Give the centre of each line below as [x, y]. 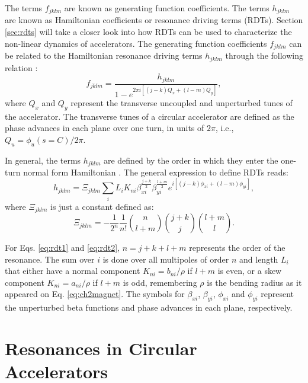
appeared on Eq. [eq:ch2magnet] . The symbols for [95, 294]
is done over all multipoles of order [166, 259]
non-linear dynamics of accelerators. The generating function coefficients [136, 43]
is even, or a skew [250, 271]
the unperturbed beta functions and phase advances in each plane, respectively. [149, 307]
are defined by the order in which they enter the [191, 160]
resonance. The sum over [50, 259]
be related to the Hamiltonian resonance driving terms [104, 55]
